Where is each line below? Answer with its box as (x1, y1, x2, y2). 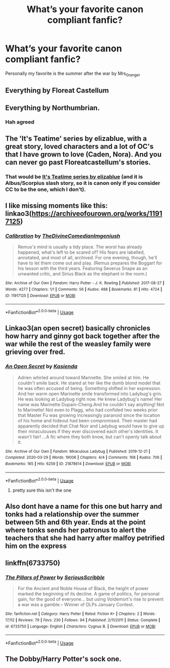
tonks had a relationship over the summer (5, 510, 139, 519)
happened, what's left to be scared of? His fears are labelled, (17, 249, 145, 255)
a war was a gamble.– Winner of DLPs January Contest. (17, 602, 134, 608)
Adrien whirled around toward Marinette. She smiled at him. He (17, 374, 149, 380)
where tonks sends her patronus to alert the (5, 526, 147, 534)
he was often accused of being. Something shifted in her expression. (17, 385, 161, 391)
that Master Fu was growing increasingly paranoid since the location (17, 412, 160, 418)
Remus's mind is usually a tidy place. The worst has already (17, 244, 143, 250)
